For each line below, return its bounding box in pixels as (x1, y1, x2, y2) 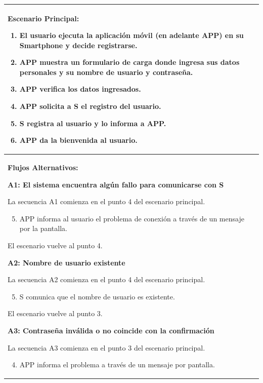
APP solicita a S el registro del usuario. (19, 101, 161, 111)
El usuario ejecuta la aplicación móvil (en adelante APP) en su (19, 30, 244, 41)
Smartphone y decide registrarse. (19, 40, 138, 50)
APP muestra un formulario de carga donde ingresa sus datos (19, 57, 240, 67)
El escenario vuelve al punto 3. (8, 308, 103, 319)
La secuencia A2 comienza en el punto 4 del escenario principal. (8, 274, 205, 285)
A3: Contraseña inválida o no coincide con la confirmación (8, 325, 214, 336)
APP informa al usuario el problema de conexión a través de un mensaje (19, 213, 244, 223)
